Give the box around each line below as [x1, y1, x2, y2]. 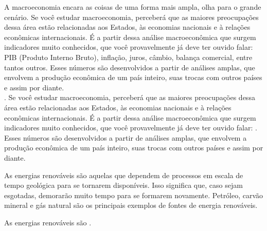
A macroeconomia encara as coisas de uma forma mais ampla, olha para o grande [4, 2, 261, 12]
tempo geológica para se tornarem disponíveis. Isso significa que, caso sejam [4, 180, 243, 190]
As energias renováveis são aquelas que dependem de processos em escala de [4, 169, 243, 180]
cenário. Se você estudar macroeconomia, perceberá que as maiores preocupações [4, 11, 259, 22]
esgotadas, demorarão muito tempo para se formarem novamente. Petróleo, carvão [4, 189, 263, 200]
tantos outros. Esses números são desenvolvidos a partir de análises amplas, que [4, 62, 255, 72]
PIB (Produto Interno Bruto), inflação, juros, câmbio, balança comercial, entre [4, 51, 253, 62]
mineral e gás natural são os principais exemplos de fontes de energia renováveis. [4, 200, 258, 210]
